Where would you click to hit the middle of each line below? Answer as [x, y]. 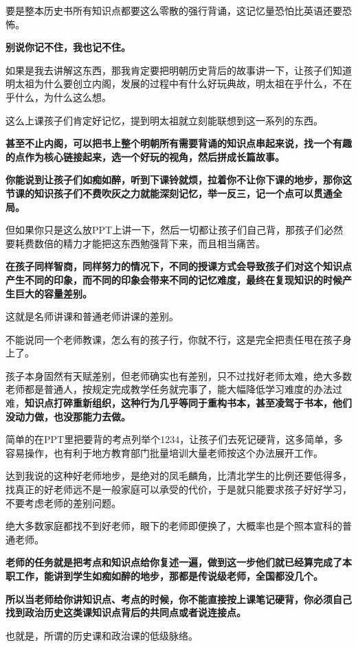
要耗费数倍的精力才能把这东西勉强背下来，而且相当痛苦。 [135, 243]
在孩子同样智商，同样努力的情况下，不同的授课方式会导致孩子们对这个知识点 [179, 266]
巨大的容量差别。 [53, 293]
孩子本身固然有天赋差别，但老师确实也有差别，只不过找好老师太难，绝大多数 [179, 375]
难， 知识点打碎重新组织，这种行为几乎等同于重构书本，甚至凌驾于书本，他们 [179, 403]
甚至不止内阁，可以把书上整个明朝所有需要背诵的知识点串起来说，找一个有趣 [179, 143]
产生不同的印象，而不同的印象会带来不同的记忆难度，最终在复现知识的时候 [174, 279]
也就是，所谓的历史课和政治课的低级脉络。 [102, 635]
